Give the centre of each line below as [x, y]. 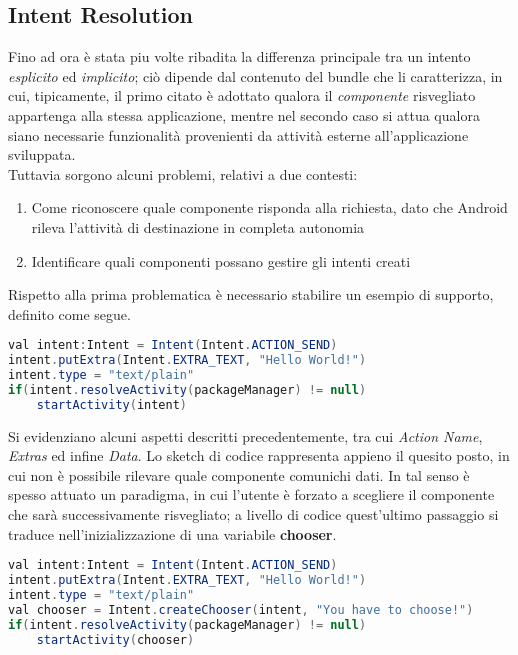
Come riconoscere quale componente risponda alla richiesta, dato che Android [269, 207]
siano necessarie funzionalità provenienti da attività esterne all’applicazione [238, 134]
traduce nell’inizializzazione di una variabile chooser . [172, 533]
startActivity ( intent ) [112, 404]
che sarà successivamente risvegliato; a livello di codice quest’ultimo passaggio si [253, 514]
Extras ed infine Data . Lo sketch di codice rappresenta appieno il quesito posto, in [259, 455]
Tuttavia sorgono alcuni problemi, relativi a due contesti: [183, 173]
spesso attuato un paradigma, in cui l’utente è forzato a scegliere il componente [251, 494]
